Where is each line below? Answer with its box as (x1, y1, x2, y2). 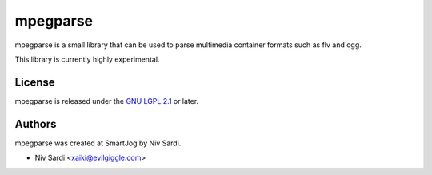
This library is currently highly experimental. (14, 54, 160, 64)
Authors (14, 117, 57, 131)
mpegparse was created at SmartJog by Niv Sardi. (14, 138, 182, 148)
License (14, 75, 55, 89)
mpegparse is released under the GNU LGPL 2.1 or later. (14, 96, 199, 105)
